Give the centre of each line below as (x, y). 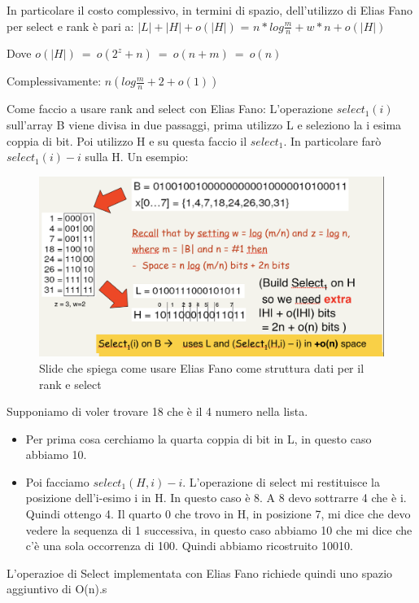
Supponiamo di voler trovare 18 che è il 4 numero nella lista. (157, 411)
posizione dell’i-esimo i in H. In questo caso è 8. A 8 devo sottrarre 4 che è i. (216, 498)
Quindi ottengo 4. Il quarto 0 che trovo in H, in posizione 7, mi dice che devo (218, 514)
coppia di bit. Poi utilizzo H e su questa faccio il (127, 140)
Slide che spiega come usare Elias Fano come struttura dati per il (202, 367)
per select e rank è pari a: (70, 26)
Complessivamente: (54, 81)
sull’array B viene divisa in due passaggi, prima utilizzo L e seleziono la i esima (204, 125)
